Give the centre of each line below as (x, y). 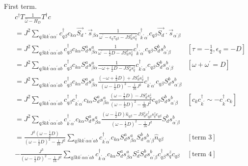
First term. (20, 6)
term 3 (202, 137)
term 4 (202, 154)
